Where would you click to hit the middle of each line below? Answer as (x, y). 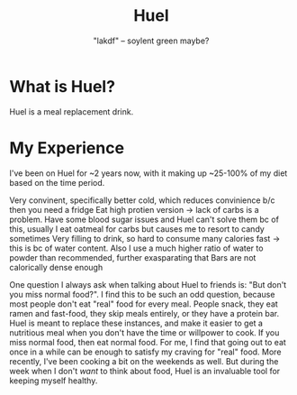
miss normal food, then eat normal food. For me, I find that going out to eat (148, 342)
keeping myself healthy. (54, 381)
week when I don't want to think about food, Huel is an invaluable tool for (145, 371)
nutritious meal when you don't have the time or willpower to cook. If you (144, 332)
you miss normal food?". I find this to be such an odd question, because (142, 294)
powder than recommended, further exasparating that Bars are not (133, 257)
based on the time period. (57, 182)
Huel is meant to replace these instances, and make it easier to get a (136, 323)
